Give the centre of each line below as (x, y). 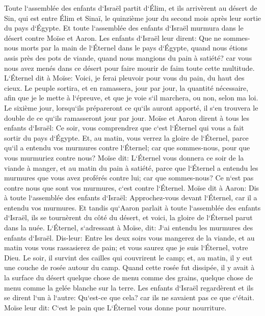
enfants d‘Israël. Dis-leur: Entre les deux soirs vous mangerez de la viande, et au (129, 237)
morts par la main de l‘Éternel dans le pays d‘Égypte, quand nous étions (134, 48)
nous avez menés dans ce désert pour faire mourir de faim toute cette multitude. (129, 68)
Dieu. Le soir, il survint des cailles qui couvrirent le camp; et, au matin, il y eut (128, 257)
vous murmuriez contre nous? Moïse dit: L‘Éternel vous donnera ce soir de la (124, 157)
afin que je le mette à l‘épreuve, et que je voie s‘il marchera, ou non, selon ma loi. (131, 98)
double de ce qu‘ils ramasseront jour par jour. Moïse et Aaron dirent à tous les (127, 117)
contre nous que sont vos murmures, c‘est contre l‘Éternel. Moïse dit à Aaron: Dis (132, 187)
